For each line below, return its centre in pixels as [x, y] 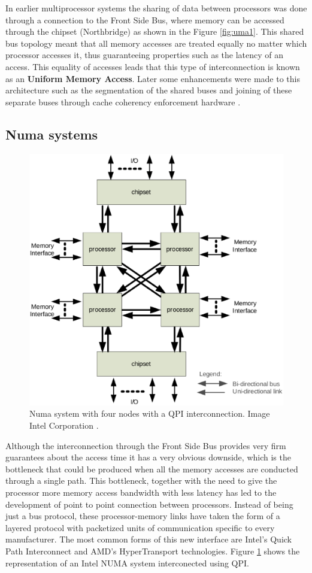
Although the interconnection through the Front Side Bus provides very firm [146, 445]
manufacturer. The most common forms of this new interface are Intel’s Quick [149, 539]
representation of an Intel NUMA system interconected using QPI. [127, 563]
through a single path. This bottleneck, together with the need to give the [141, 480]
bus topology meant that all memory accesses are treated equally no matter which [156, 43]
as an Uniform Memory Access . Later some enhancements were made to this [153, 78]
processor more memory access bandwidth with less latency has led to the [141, 492]
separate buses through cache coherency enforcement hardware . [123, 101]
